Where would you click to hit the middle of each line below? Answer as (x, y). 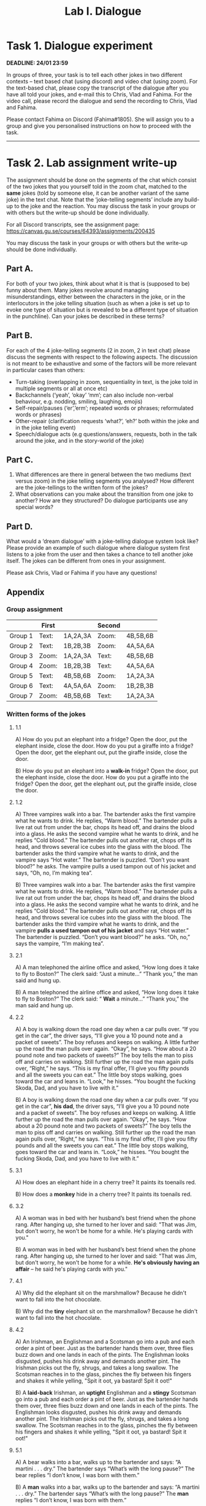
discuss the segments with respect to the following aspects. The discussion (102, 357)
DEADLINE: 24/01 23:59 (37, 63)
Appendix (25, 592)
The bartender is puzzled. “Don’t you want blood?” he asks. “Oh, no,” (103, 937)
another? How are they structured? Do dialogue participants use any (101, 501)
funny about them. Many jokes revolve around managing (78, 290)
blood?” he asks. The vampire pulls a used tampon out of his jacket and (105, 867)
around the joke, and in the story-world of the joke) (79, 440)
